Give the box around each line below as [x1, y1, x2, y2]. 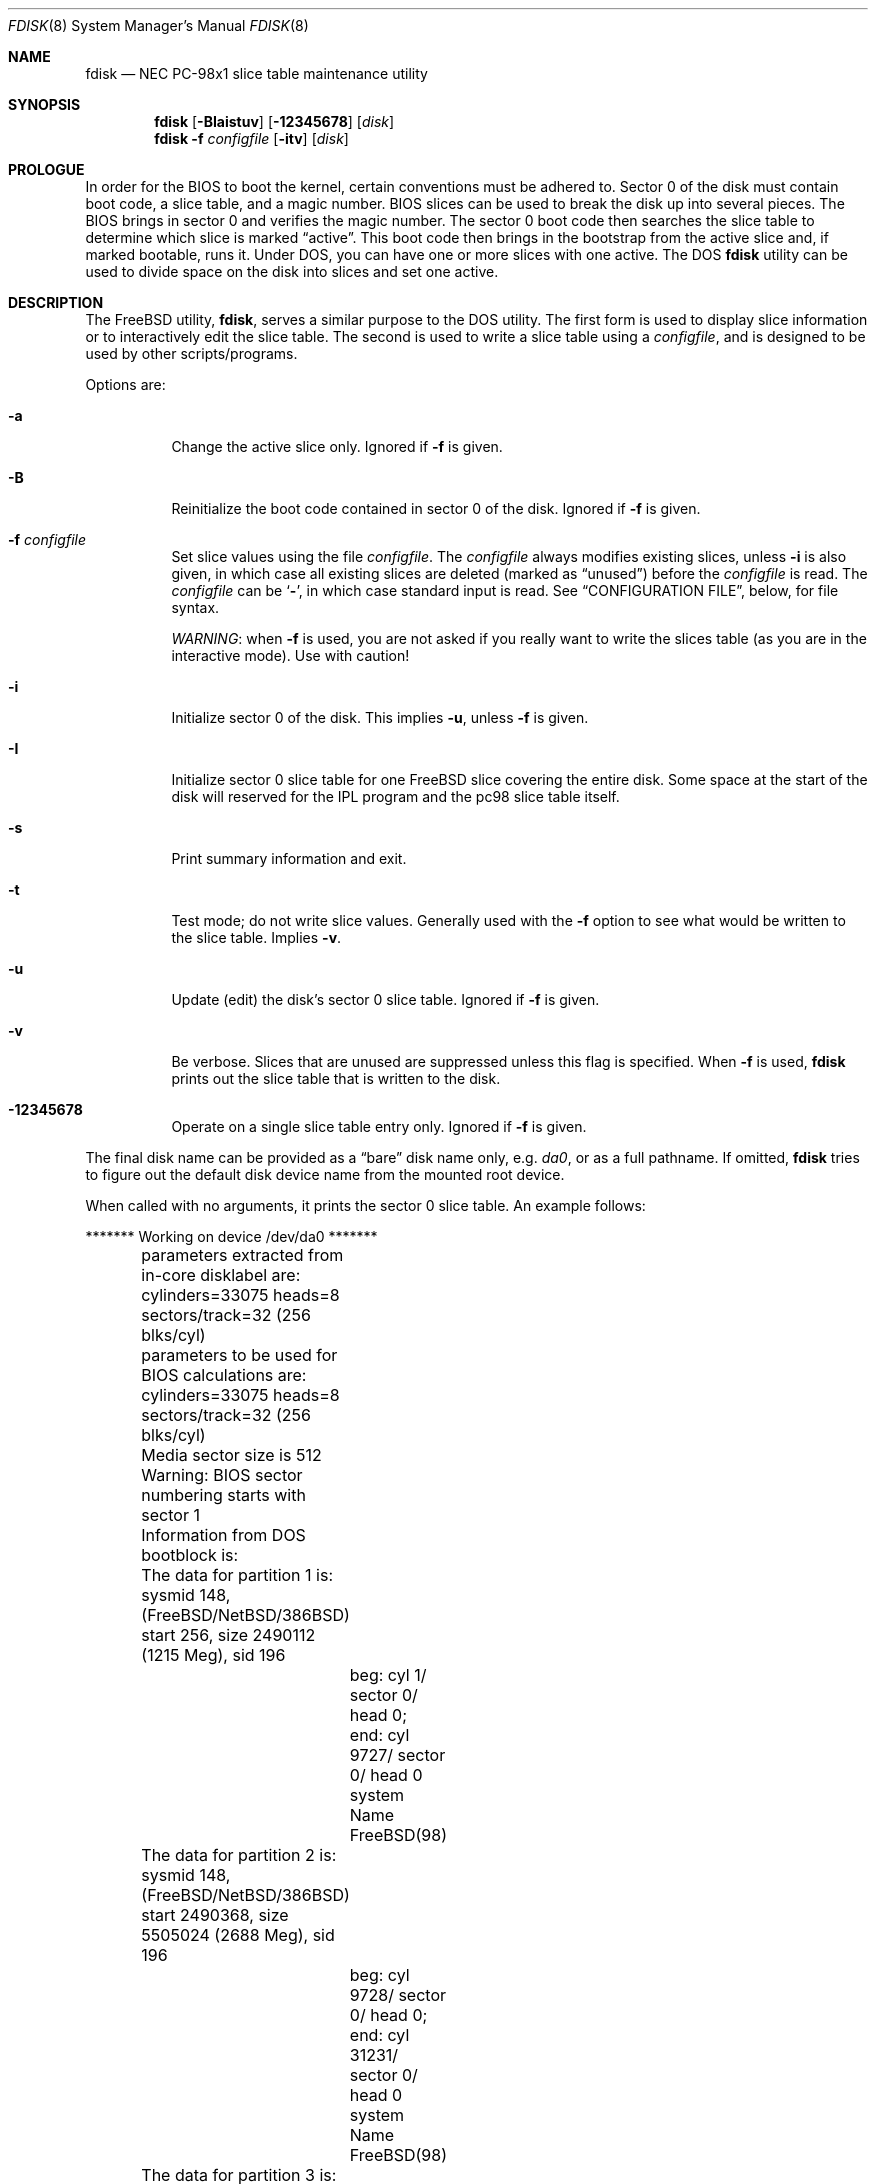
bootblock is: [141, 1545, 239, 1565]
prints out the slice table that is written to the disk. [171, 1070, 501, 1087]
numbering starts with [141, 1485, 306, 1505]
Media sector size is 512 [141, 1445, 322, 1465]
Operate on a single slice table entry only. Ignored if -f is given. [171, 1118, 587, 1135]
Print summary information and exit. [171, 850, 407, 867]
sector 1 [141, 1505, 200, 1525]
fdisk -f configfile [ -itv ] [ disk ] [154, 130, 349, 147]
